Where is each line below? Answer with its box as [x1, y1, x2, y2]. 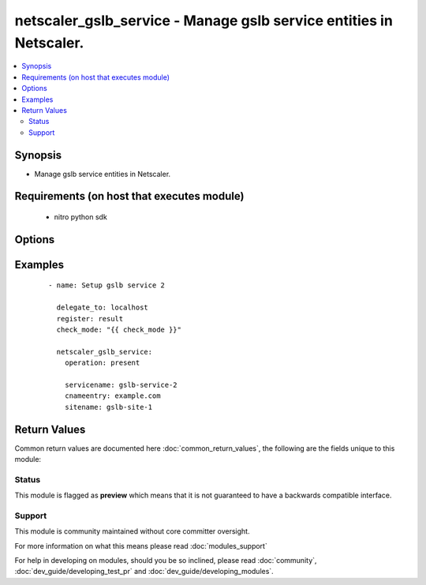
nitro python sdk [54, 212, 108, 221]
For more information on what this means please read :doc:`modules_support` [14, 541, 267, 550]
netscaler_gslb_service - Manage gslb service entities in [14, 12, 394, 29]
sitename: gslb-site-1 [64, 403, 153, 411]
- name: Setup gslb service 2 [48, 281, 166, 290]
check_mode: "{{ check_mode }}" [56, 324, 181, 334]
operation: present [64, 358, 140, 367]
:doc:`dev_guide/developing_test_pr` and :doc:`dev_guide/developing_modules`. [14, 567, 274, 576]
